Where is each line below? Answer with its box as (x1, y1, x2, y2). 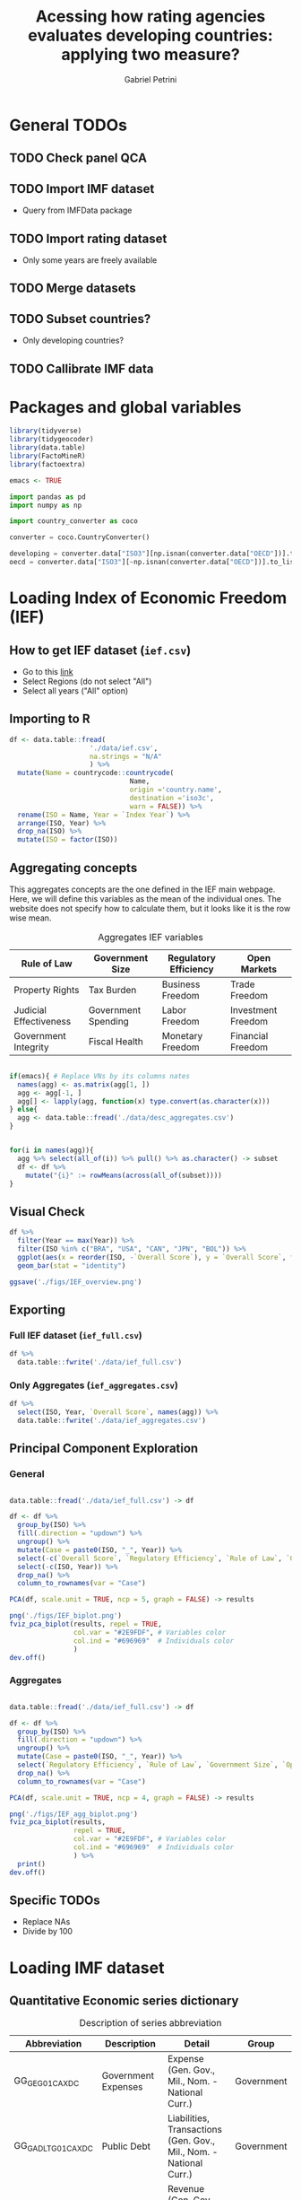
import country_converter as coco (9, 517, 139, 526)
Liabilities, (167, 2112, 211, 2125)
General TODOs (9, 115, 128, 135)
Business (161, 978, 201, 991)
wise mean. (9, 912, 52, 923)
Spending (88, 1015, 130, 1027)
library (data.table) (9, 443, 87, 452)
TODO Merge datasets (9, 281, 136, 296)
